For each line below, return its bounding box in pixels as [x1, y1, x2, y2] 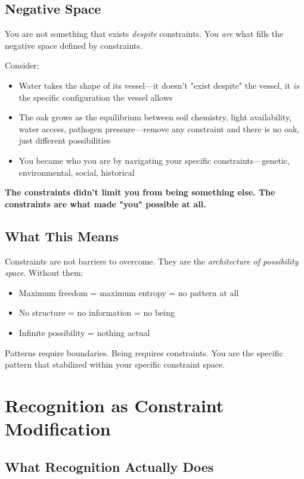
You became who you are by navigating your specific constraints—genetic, [18, 154, 290, 166]
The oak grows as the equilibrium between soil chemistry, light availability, [18, 111, 292, 123]
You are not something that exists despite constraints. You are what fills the [5, 27, 284, 40]
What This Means [5, 226, 119, 245]
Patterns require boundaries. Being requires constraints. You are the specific [5, 346, 283, 359]
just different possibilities [18, 134, 111, 147]
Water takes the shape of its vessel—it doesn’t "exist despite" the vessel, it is [18, 79, 299, 91]
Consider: [5, 59, 39, 71]
